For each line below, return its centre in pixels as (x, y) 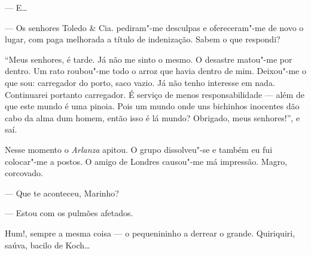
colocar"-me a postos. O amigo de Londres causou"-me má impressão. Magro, (146, 161)
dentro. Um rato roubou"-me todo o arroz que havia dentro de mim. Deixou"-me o (155, 71)
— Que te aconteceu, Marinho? (62, 193)
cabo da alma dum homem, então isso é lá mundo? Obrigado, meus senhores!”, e (153, 117)
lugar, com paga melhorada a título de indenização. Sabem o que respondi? (143, 39)
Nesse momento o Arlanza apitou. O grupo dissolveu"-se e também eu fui (139, 149)
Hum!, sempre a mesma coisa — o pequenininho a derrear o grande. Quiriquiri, (150, 233)
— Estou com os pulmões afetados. (69, 213)
